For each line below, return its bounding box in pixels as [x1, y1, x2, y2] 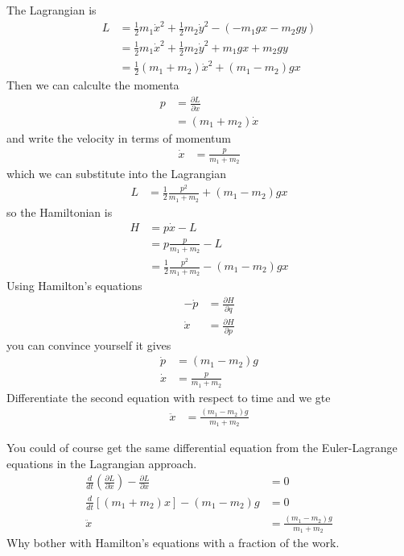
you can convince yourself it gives [6, 336, 171, 353]
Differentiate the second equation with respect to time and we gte [6, 388, 331, 405]
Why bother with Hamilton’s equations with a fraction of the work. [6, 534, 340, 551]
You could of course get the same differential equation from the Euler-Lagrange [6, 438, 398, 455]
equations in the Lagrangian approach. [6, 454, 197, 471]
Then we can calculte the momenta [6, 77, 179, 93]
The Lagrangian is [6, 2, 97, 18]
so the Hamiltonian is [6, 203, 113, 220]
